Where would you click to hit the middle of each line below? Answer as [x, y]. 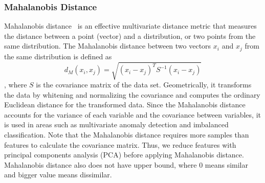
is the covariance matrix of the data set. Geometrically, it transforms [144, 84]
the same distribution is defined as [58, 56]
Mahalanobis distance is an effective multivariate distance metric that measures [130, 26]
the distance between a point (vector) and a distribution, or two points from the [130, 36]
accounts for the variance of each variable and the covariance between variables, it [132, 114]
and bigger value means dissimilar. [58, 175]
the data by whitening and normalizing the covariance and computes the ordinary [132, 94]
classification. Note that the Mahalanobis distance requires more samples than [127, 134]
